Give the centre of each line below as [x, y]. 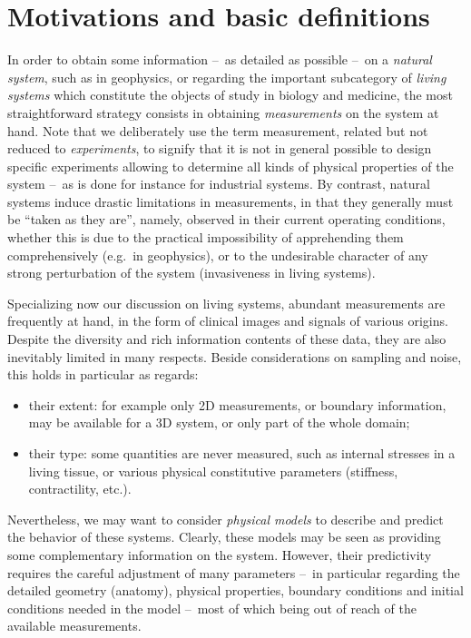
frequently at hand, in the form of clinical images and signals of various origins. [228, 321]
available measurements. [74, 626]
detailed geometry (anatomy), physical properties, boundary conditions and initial [235, 590]
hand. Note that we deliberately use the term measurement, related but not [218, 130]
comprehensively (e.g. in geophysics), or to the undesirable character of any [218, 255]
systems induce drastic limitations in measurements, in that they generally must [231, 201]
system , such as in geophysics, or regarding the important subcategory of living [227, 77]
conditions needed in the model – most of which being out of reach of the [212, 608]
